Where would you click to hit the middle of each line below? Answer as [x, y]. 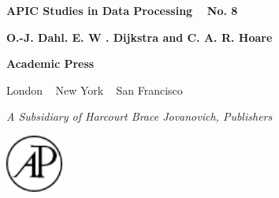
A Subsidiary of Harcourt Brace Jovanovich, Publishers [139, 116]
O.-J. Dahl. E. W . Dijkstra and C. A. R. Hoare [139, 37]
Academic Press [50, 64]
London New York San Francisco [95, 90]
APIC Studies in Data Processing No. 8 [122, 10]
